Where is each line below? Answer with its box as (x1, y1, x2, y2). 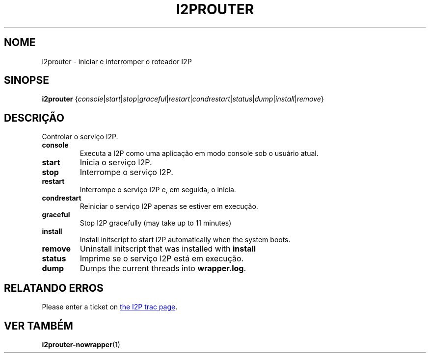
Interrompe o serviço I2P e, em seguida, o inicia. (80, 185, 236, 194)
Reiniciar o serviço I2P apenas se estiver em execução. (80, 202, 258, 211)
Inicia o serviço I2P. (80, 157, 152, 168)
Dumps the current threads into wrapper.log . (80, 263, 246, 274)
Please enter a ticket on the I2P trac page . (42, 303, 178, 311)
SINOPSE (4, 74, 49, 87)
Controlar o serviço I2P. (42, 132, 118, 141)
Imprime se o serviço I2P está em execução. (80, 254, 244, 264)
